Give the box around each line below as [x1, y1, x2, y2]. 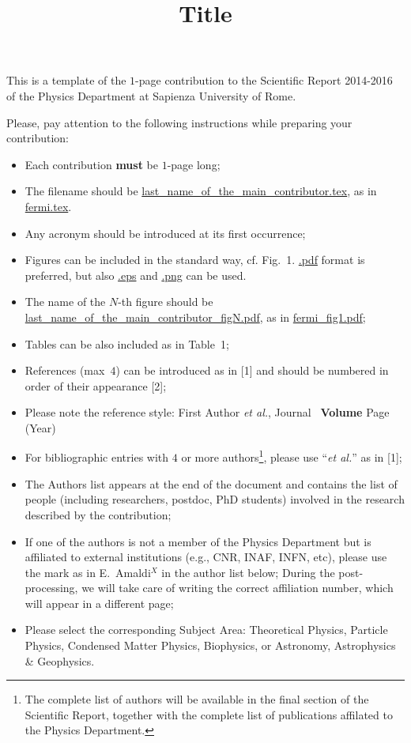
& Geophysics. [25, 652, 95, 669]
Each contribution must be [25, 156, 158, 172]
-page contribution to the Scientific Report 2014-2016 [135, 72, 393, 89]
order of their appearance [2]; [25, 377, 167, 394]
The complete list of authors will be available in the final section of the [25, 691, 369, 707]
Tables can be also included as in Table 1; [25, 335, 229, 352]
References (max [25, 362, 105, 379]
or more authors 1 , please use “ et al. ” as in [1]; [181, 447, 402, 466]
